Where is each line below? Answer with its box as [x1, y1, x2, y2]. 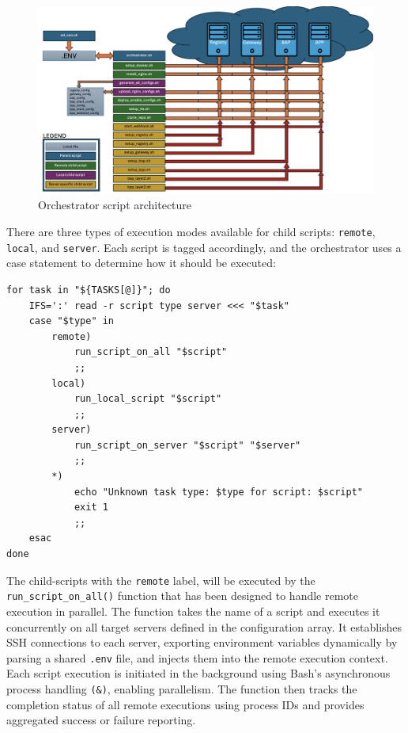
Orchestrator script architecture [38, 197, 192, 213]
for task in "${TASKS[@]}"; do [6, 284, 171, 296]
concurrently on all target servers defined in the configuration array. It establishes [6, 618, 402, 635]
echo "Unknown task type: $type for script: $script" [74, 486, 364, 498]
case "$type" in [28, 315, 115, 327]
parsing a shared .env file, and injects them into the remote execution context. [6, 649, 388, 666]
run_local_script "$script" [74, 393, 222, 405]
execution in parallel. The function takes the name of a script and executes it [6, 602, 380, 619]
